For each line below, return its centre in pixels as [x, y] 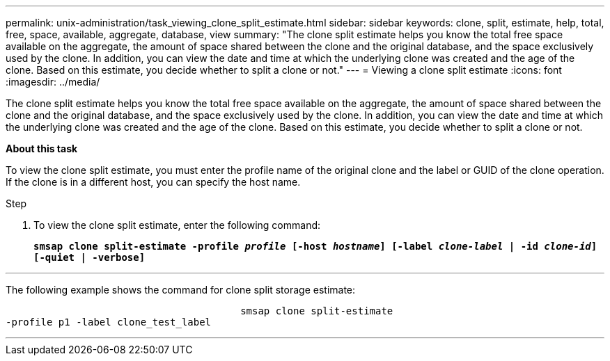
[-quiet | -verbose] [89, 257]
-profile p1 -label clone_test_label [109, 322]
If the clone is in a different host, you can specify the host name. [153, 182]
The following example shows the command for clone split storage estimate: [181, 290]
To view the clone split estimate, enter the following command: [177, 225]
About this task [42, 149]
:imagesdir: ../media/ [53, 82]
